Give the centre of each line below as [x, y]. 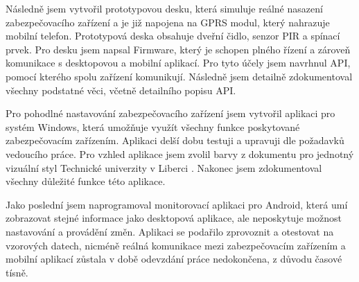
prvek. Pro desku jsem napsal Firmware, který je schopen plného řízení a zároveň [178, 49]
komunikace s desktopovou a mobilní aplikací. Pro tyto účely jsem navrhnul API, [178, 63]
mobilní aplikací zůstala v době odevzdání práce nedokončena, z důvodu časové [174, 259]
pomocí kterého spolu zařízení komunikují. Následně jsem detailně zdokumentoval [179, 76]
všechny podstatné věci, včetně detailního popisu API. [121, 90]
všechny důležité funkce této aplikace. [86, 181]
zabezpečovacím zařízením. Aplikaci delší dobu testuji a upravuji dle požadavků [175, 140]
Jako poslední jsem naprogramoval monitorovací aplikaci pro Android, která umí [177, 204]
